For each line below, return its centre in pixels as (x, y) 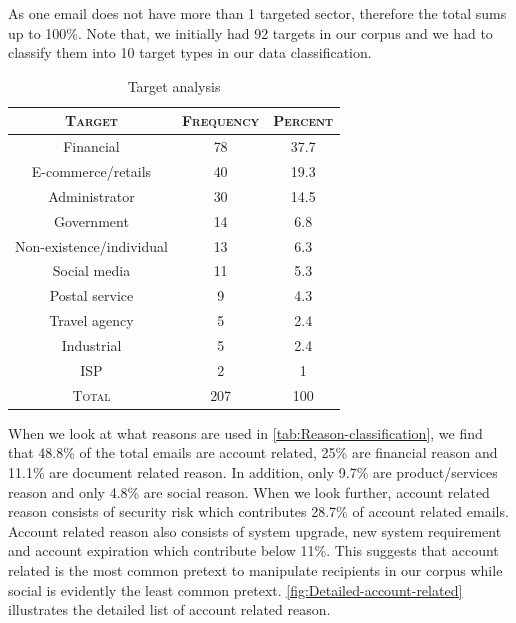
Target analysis (174, 85)
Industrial (91, 344)
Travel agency (91, 320)
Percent (303, 120)
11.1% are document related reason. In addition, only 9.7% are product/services (253, 471)
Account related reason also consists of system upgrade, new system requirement (255, 530)
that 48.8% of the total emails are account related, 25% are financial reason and (253, 452)
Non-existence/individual (91, 245)
